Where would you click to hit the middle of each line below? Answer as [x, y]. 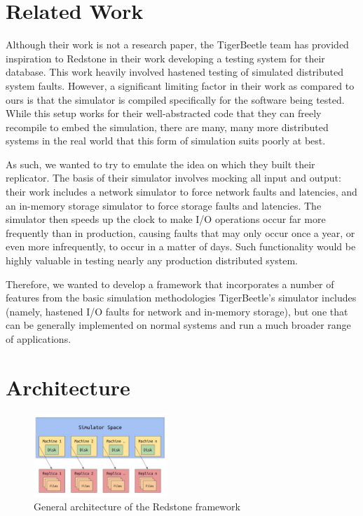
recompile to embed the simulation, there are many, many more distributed [167, 127]
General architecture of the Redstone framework [137, 507]
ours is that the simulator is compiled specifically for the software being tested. [175, 99]
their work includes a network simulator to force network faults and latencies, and [181, 192]
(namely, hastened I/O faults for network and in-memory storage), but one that [177, 311]
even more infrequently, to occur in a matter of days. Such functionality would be [181, 246]
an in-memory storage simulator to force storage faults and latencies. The [164, 205]
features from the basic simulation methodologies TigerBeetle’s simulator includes [181, 298]
